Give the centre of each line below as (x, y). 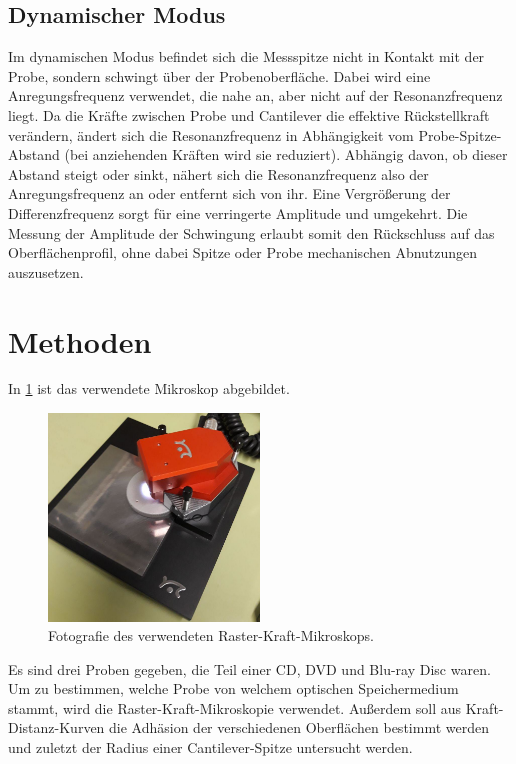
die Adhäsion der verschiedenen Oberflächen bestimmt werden (299, 727)
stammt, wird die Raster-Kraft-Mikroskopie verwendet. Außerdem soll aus (235, 707)
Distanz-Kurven (56, 727)
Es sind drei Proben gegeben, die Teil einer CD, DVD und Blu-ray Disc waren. (249, 668)
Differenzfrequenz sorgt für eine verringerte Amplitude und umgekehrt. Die (238, 212)
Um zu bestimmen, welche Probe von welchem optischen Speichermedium (233, 688)
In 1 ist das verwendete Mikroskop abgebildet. (149, 388)
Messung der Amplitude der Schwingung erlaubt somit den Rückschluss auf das (251, 232)
